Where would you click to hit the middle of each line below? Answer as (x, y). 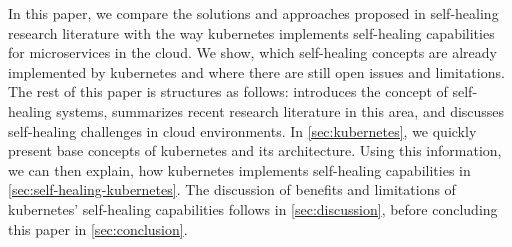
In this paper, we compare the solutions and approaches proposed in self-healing (253, 13)
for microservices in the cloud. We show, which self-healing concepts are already (252, 52)
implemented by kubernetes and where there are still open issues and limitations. (256, 71)
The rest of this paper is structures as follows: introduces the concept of (228, 91)
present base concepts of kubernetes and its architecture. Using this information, (255, 150)
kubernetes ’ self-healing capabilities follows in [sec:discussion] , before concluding (253, 208)
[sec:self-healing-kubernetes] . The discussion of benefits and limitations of (232, 189)
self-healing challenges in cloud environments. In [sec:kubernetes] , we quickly (242, 130)
